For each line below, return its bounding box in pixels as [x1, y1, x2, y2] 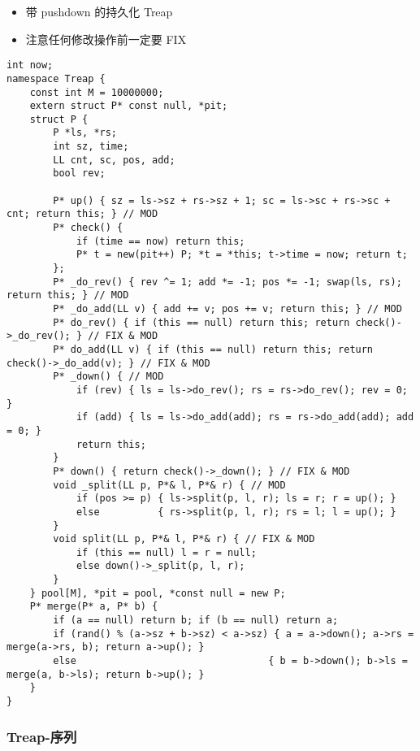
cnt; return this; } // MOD [6, 208, 158, 220]
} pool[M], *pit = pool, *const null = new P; [29, 587, 286, 599]
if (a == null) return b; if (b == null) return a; [53, 614, 339, 627]
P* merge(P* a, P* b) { [29, 601, 158, 613]
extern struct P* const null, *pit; [29, 100, 228, 112]
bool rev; [53, 167, 106, 180]
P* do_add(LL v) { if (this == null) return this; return [53, 343, 374, 355]
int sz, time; [53, 141, 129, 153]
